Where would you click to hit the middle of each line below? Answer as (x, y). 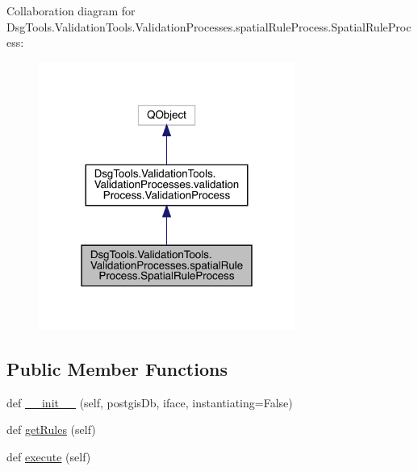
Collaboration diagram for (71, 10)
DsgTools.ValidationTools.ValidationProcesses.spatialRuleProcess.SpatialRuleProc (209, 26)
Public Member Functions (117, 368)
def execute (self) (49, 456)
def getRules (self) (51, 429)
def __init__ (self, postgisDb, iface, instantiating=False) (150, 402)
